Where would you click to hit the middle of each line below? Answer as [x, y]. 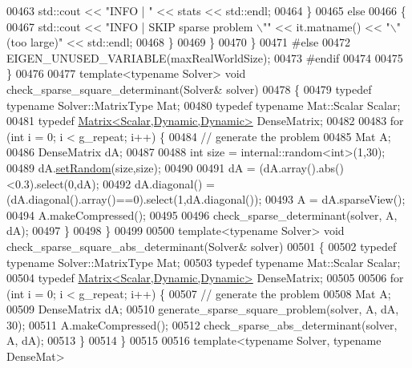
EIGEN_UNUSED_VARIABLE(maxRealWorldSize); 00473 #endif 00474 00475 [205, 57]
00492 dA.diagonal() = [159, 183]
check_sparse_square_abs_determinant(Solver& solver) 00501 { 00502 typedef [202, 246]
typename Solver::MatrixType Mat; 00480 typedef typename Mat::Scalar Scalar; [204, 105]
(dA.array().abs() [301, 167]
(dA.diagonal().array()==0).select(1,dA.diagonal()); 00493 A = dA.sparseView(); [206, 199]
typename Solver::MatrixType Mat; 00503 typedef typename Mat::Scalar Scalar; [204, 262]
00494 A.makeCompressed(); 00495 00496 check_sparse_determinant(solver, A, [202, 214]
